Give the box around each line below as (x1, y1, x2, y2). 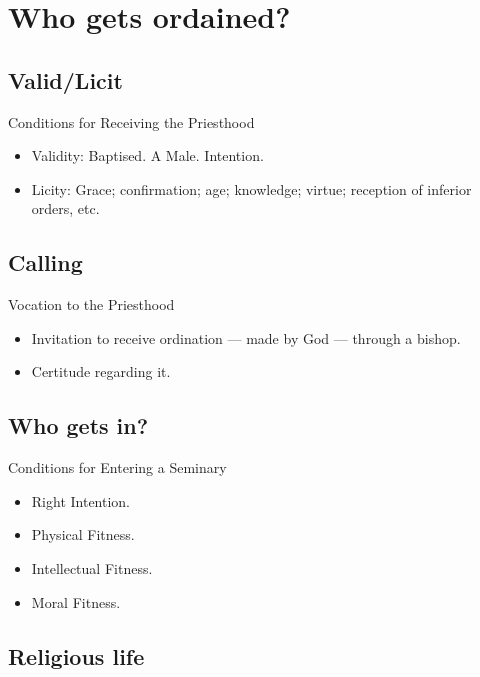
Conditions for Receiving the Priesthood (8, 111, 255, 132)
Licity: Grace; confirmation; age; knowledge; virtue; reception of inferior (31, 178, 472, 199)
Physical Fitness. (31, 524, 135, 545)
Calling (8, 247, 83, 278)
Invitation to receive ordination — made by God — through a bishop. (31, 327, 461, 348)
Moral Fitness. (31, 591, 121, 612)
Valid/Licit (8, 64, 123, 95)
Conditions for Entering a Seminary (8, 457, 227, 478)
